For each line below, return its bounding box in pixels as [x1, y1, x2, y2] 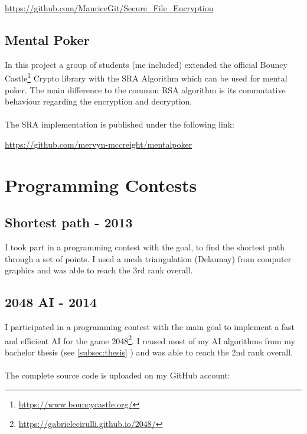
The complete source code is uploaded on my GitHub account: [5, 369, 230, 381]
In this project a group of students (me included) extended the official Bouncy [5, 58, 288, 70]
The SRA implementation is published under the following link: [5, 118, 234, 130]
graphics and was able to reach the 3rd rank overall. [5, 264, 193, 276]
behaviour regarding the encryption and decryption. [5, 95, 192, 107]
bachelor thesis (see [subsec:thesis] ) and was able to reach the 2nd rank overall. [5, 346, 293, 358]
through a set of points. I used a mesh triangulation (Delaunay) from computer [5, 252, 292, 265]
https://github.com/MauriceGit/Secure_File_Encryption [5, 2, 214, 14]
